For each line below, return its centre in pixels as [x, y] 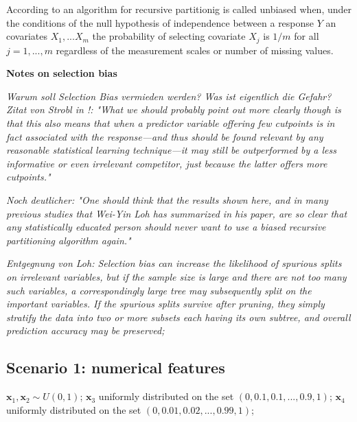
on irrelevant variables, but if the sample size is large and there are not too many [176, 276]
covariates [27, 36]
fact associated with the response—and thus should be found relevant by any [165, 136]
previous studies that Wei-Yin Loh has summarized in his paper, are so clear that [177, 213]
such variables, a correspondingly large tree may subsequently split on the [159, 290]
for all [307, 36]
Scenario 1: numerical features [116, 367]
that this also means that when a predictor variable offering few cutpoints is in [171, 123]
